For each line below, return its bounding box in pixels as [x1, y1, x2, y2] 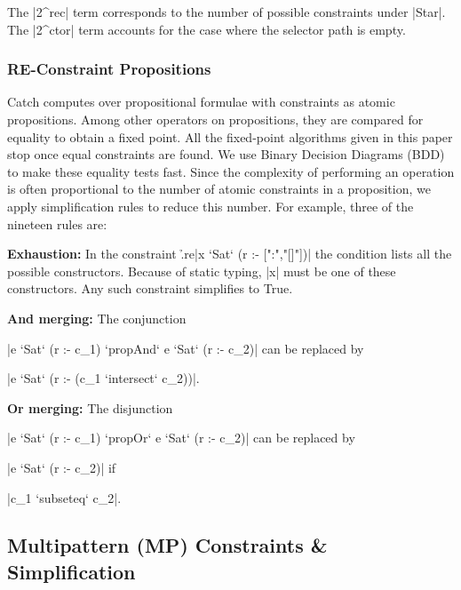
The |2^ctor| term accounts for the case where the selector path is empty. [7, 20, 406, 38]
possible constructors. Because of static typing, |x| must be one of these [7, 261, 396, 280]
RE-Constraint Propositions [7, 58, 211, 80]
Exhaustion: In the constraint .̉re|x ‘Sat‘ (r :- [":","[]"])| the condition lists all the [7, 244, 452, 263]
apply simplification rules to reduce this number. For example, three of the [7, 196, 414, 215]
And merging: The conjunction [7, 308, 187, 327]
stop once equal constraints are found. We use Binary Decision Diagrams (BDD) [7, 145, 445, 163]
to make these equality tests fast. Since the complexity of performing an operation [7, 162, 455, 180]
